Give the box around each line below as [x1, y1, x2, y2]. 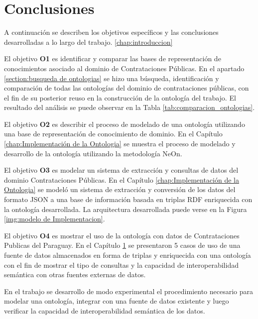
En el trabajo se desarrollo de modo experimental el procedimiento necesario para [4, 286, 254, 296]
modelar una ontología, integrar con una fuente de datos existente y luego [4, 296, 229, 306]
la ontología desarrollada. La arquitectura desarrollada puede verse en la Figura [4, 204, 247, 214]
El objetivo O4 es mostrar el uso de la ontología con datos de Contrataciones [4, 230, 240, 240]
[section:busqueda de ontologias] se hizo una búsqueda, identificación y [4, 73, 219, 83]
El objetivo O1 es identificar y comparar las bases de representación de [4, 53, 221, 64]
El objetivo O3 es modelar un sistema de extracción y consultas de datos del [4, 165, 239, 175]
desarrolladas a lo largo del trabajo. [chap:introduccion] [4, 36, 173, 47]
